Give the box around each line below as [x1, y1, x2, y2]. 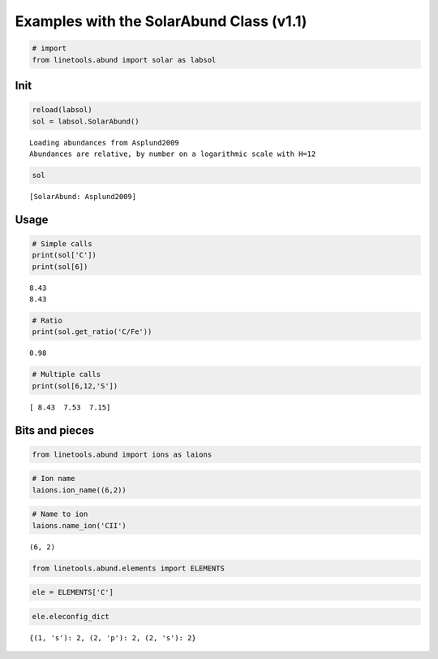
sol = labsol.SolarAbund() [32, 116, 140, 126]
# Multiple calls [32, 370, 101, 379]
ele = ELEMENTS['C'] [32, 587, 114, 597]
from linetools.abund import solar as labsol [32, 55, 217, 64]
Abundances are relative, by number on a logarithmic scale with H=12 [29, 149, 316, 158]
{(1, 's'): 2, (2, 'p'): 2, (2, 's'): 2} [29, 633, 196, 642]
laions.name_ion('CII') [32, 521, 127, 530]
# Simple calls [32, 239, 92, 248]
